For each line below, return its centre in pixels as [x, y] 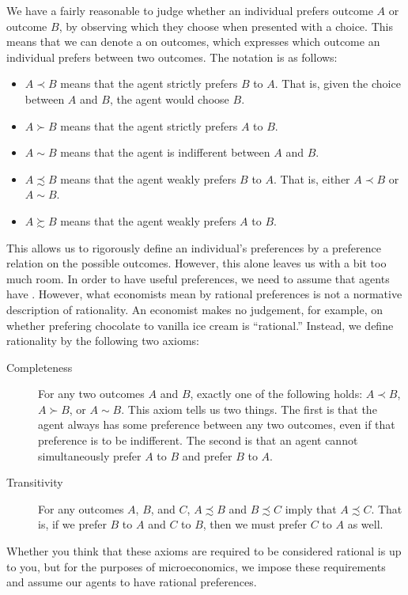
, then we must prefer [255, 524]
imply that [311, 508]
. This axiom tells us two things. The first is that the [249, 409]
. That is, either [312, 178]
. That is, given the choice [338, 83]
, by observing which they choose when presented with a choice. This [226, 26]
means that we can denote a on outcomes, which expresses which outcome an [193, 42]
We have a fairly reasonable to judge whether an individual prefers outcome [190, 10]
